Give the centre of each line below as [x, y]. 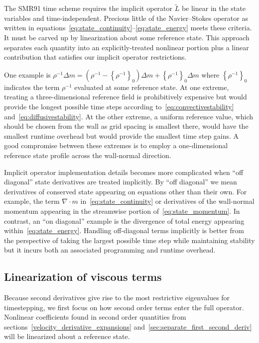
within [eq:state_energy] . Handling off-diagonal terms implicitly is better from [124, 230]
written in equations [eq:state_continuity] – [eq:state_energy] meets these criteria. [128, 28]
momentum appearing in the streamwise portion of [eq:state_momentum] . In [122, 211]
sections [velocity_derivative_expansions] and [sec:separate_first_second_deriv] [128, 326]
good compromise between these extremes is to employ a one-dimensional [116, 145]
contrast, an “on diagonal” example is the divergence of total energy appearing [124, 220]
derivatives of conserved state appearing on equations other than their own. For [126, 191]
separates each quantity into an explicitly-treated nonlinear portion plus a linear [127, 47]
